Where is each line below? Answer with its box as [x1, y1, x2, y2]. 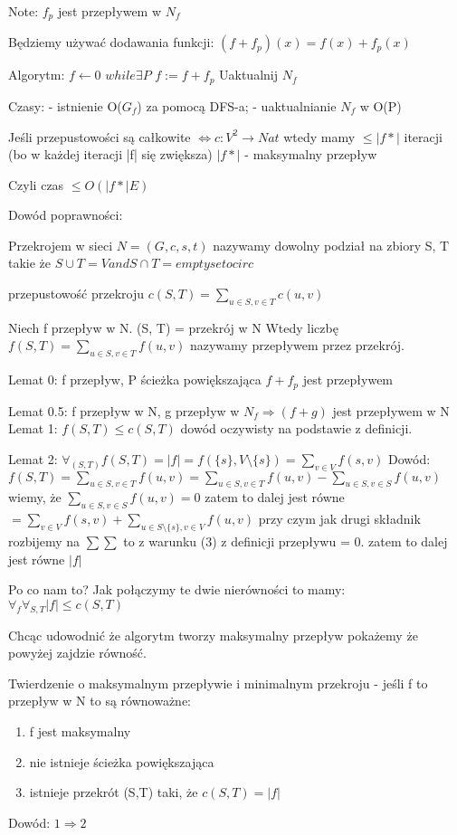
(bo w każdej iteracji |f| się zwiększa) [8, 145, 213, 164]
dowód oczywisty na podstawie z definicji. [180, 419, 413, 438]
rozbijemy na [8, 532, 80, 551]
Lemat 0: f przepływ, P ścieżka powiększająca [8, 370, 262, 389]
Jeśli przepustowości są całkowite [8, 127, 191, 146]
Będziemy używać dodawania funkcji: [8, 33, 214, 52]
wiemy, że [8, 488, 62, 507]
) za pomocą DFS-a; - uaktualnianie [137, 96, 337, 115]
